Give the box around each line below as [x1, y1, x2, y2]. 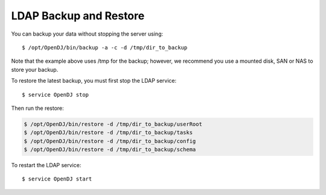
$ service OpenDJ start [22, 176, 92, 182]
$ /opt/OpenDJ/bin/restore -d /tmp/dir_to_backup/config [24, 138, 196, 144]
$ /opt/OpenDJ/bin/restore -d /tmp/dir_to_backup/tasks [24, 129, 193, 136]
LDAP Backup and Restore [11, 9, 145, 22]
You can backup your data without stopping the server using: [11, 30, 164, 37]
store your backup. [11, 66, 59, 73]
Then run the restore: [11, 104, 65, 112]
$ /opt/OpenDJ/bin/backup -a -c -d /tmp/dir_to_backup [22, 44, 188, 51]
